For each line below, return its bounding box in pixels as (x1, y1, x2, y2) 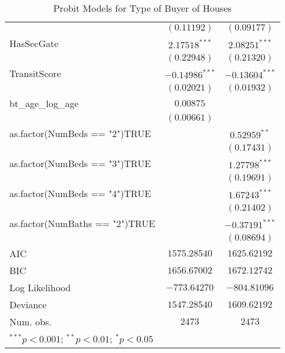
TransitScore (9, 66, 61, 80)
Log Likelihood (9, 281, 71, 294)
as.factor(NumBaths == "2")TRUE (9, 217, 155, 230)
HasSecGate (9, 36, 59, 50)
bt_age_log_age (9, 96, 79, 110)
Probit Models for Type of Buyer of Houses (53, 1, 232, 15)
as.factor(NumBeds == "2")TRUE (9, 126, 151, 140)
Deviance (9, 298, 47, 311)
